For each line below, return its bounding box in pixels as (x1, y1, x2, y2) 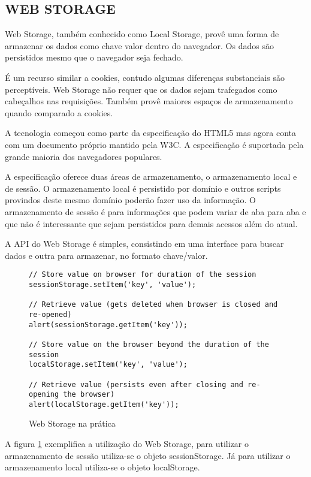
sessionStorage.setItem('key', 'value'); (29, 280, 197, 289)
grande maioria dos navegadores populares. (5, 150, 162, 162)
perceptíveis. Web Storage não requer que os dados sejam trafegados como (5, 83, 277, 95)
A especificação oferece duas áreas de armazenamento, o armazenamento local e (5, 170, 297, 183)
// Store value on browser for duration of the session (29, 270, 256, 279)
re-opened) (29, 310, 72, 319)
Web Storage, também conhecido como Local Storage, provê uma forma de (5, 28, 279, 40)
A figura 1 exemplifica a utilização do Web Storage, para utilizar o (5, 437, 249, 450)
